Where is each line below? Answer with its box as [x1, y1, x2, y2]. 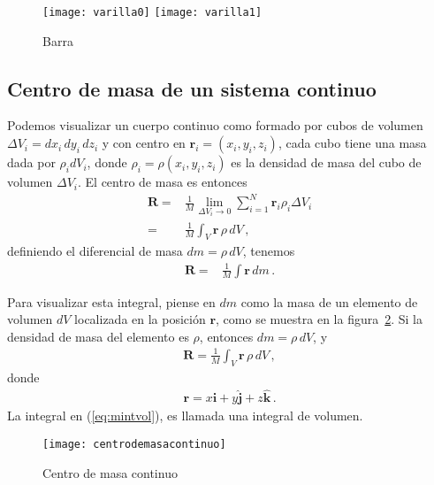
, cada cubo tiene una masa [278, 134, 427, 152]
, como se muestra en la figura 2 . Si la [216, 310, 423, 328]
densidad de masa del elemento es [7, 327, 189, 345]
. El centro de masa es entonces [78, 173, 247, 191]
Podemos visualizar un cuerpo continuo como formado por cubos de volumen [7, 116, 423, 135]
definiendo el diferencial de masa [7, 242, 183, 260]
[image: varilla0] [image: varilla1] [42, 6, 263, 19]
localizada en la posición [74, 310, 206, 328]
